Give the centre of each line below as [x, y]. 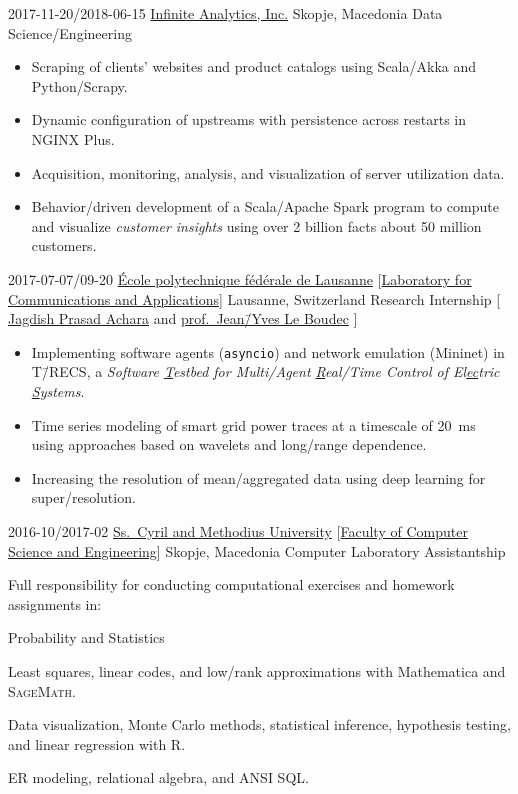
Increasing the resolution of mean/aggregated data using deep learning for [258, 477]
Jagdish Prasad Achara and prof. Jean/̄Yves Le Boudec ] [183, 318]
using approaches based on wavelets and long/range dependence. [229, 444]
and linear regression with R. [97, 743]
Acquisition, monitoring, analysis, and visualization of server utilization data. [268, 172]
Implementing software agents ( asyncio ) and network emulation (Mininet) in [268, 351]
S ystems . [58, 390]
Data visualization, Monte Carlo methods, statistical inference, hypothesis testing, [259, 724]
